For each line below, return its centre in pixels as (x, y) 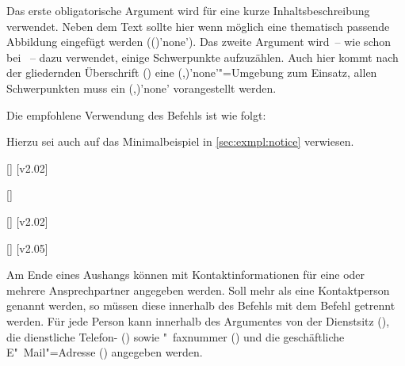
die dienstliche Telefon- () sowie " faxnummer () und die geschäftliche (176, 336)
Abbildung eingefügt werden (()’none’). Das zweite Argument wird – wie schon (199, 42)
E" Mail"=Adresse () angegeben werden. (105, 352)
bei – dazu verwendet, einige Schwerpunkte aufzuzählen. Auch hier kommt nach (202, 57)
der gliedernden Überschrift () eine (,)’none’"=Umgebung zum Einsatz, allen (192, 72)
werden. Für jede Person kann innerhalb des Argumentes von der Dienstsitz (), (198, 320)
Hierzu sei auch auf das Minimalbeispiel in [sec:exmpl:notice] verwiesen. (180, 141)
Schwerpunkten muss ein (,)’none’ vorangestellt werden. (141, 88)
